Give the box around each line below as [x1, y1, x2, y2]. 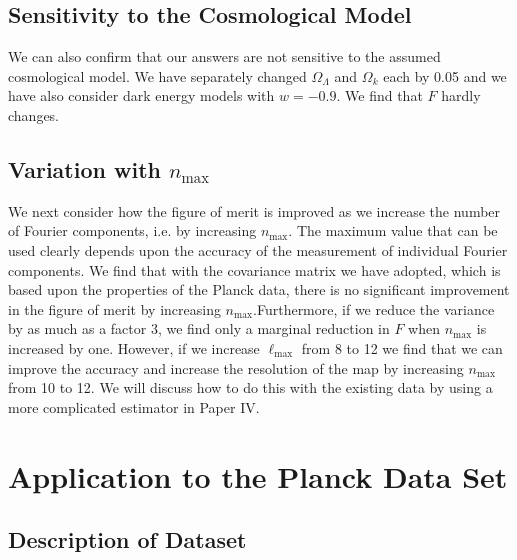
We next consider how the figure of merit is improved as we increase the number [8, 200, 501, 221]
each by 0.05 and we [383, 65, 507, 86]
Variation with [8, 153, 161, 184]
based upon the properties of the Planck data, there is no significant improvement [8, 279, 510, 300]
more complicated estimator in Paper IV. [8, 396, 260, 417]
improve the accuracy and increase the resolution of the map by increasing [8, 357, 464, 378]
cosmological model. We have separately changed [8, 65, 307, 86]
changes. [8, 104, 60, 125]
